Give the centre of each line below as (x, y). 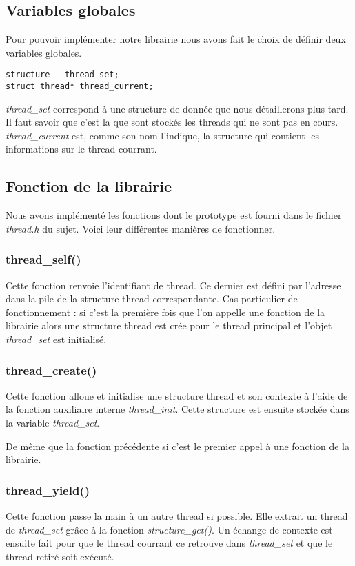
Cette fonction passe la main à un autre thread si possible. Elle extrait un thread (177, 516)
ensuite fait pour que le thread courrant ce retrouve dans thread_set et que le (169, 543)
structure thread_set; (62, 75)
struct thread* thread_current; (80, 87)
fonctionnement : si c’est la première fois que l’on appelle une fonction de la (165, 312)
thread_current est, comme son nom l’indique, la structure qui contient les (163, 135)
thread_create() (51, 370)
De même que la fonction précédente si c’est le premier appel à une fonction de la (177, 446)
